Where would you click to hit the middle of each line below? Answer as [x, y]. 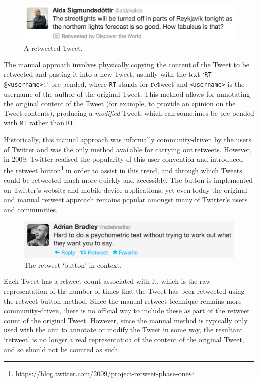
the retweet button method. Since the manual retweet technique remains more [123, 300]
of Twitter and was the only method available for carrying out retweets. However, [128, 149]
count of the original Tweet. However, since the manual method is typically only [126, 320]
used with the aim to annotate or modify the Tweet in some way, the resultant [123, 330]
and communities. [31, 209]
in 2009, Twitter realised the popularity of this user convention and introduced [124, 159]
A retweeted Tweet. [53, 48]
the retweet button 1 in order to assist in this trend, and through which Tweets [123, 169]
